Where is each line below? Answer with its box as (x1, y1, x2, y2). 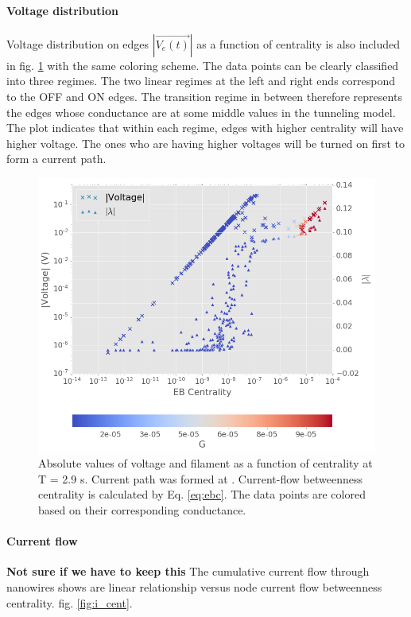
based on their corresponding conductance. (38, 502, 246, 518)
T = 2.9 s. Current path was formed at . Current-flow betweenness (38, 470, 363, 487)
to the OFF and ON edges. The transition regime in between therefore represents (6, 87, 402, 104)
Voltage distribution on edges (6, 35, 149, 52)
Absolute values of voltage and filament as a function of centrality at (38, 455, 373, 471)
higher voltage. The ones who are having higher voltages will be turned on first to (6, 134, 405, 151)
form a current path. (6, 150, 107, 167)
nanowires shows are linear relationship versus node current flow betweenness (6, 579, 382, 595)
